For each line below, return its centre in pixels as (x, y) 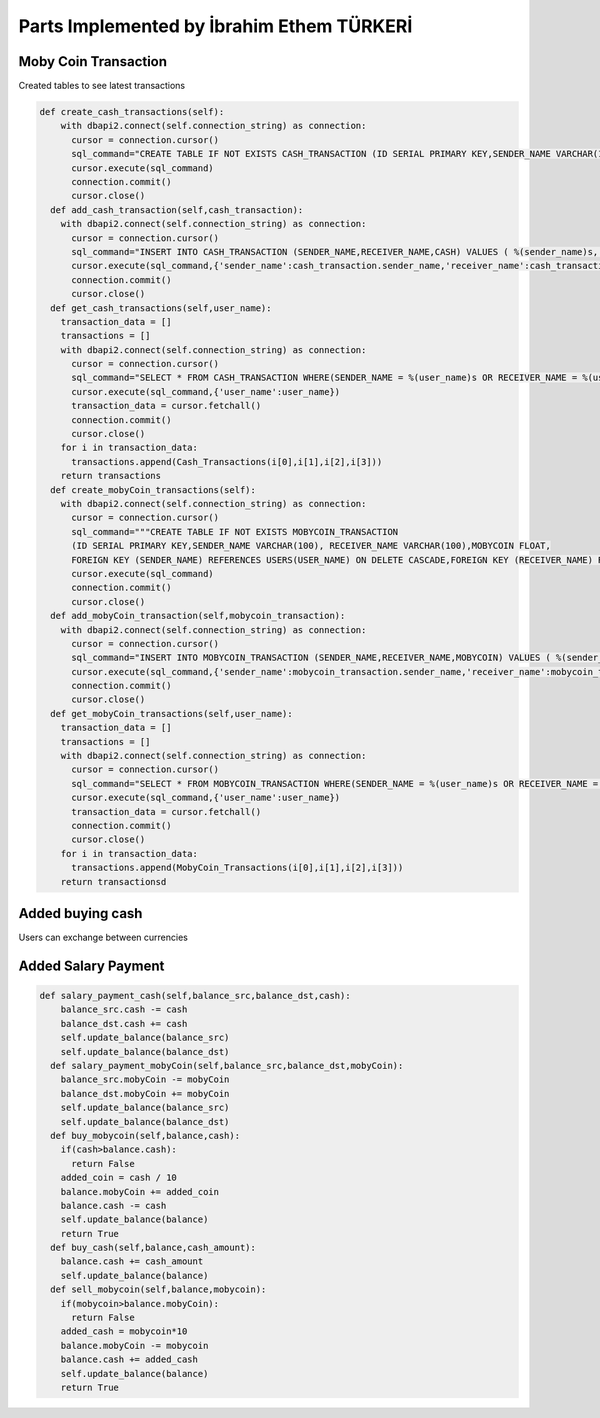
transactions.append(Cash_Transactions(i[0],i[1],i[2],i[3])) (227, 461)
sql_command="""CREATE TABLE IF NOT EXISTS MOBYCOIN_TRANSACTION (235, 531)
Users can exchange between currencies (103, 937)
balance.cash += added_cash (129, 1359)
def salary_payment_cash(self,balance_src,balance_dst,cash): (195, 996)
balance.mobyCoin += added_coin (140, 1191)
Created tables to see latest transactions (101, 86)
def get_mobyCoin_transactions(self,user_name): (172, 713)
